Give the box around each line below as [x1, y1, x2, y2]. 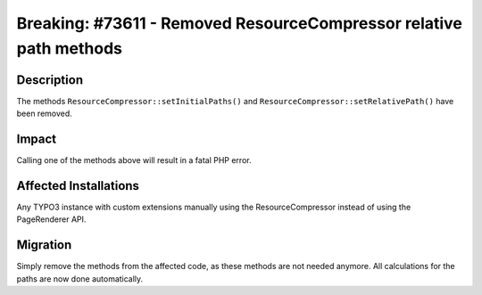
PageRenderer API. [16, 214, 87, 225]
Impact [16, 132, 57, 147]
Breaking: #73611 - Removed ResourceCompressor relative [16, 13, 463, 33]
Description [16, 72, 84, 87]
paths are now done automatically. [16, 273, 144, 284]
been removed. [16, 108, 73, 119]
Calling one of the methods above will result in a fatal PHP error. [16, 155, 252, 166]
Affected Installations [16, 178, 140, 193]
